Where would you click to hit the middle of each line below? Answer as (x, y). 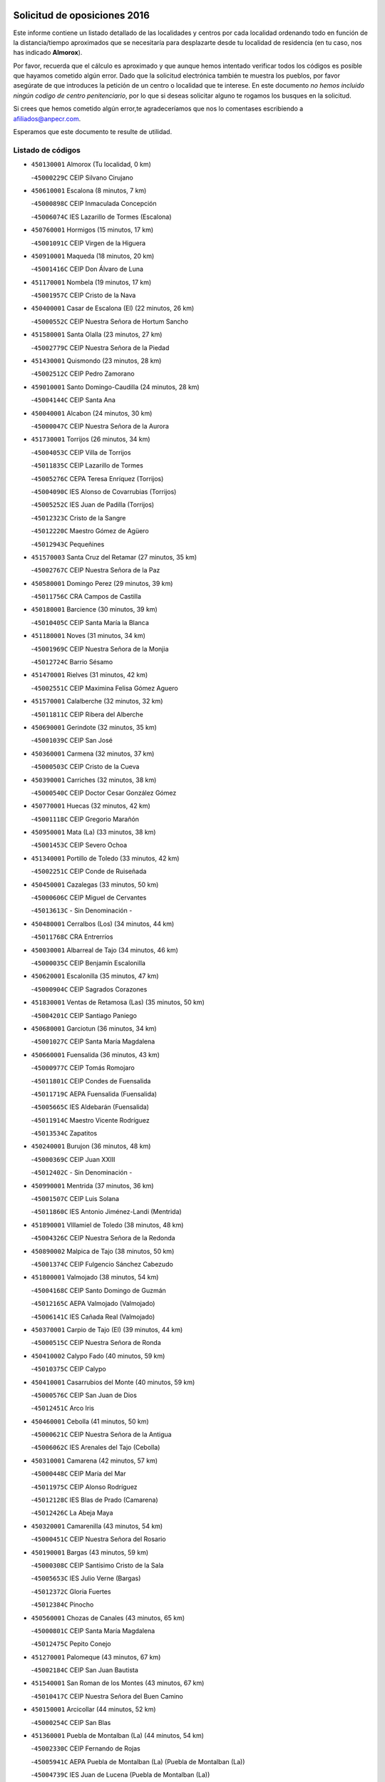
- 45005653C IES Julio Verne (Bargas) (86, 1578)
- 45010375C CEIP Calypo (68, 1369)
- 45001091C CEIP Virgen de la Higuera (88, 243)
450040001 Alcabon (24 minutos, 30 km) (92, 413)
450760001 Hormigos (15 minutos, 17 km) (92, 230)
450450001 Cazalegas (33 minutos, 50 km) (95, 885)
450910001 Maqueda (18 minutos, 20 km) (93, 256)
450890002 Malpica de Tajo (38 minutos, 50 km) (103, 1251)
